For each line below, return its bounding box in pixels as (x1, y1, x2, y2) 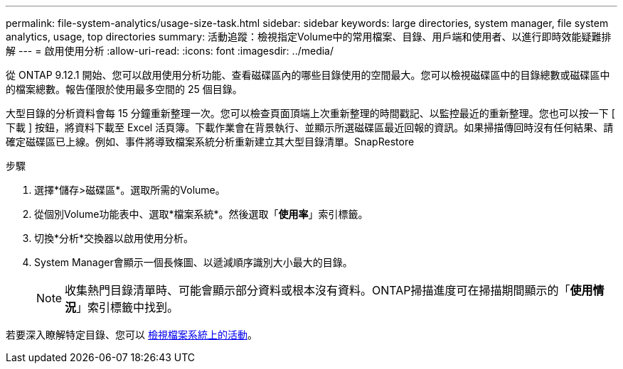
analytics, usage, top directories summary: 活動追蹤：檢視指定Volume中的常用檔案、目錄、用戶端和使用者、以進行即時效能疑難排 (6, 31, 612, 43)
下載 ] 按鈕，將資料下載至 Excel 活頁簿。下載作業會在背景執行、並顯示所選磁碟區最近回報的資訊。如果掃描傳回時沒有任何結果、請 (6, 121, 614, 133)
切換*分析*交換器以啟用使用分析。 (34, 232, 194, 244)
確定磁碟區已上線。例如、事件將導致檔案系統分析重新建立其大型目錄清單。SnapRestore (6, 136, 415, 148)
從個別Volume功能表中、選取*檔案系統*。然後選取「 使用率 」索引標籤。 (34, 208, 368, 220)
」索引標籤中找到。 (76, 300, 179, 314)
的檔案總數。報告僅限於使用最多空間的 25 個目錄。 (6, 83, 243, 95)
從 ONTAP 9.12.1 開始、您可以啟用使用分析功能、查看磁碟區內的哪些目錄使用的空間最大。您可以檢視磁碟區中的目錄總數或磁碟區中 (6, 69, 610, 81)
